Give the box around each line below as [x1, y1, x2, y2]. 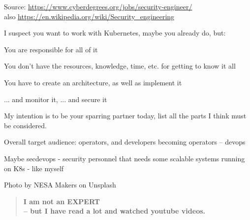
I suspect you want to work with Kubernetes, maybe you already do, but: [4, 28, 226, 38]
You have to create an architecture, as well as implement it [4, 77, 182, 87]
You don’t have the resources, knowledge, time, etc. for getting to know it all [4, 61, 236, 71]
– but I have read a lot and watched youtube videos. [23, 206, 206, 216]
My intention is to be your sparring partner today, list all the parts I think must [4, 110, 247, 121]
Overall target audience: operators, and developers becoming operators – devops [4, 137, 246, 147]
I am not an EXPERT [23, 196, 100, 206]
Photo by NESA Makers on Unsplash [4, 180, 116, 190]
